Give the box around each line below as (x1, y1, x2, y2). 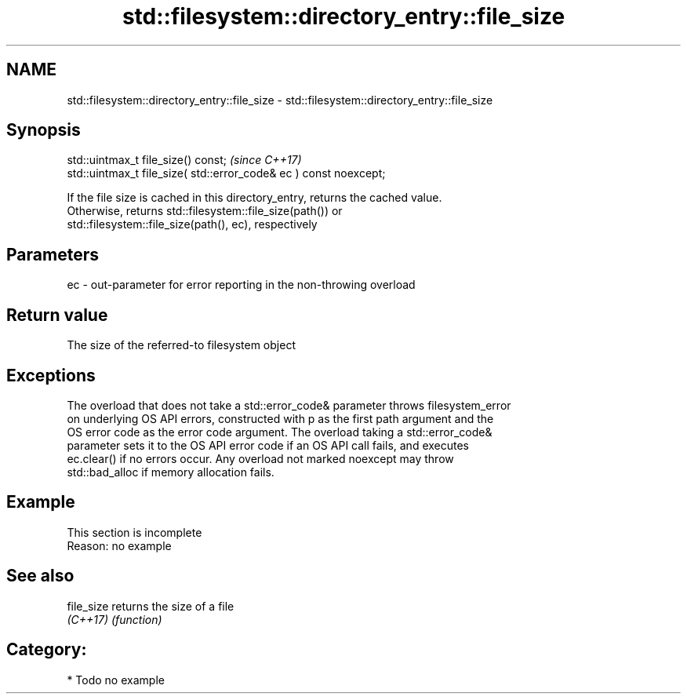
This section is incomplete (67, 525, 202, 539)
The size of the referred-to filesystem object (67, 338, 296, 352)
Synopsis (6, 120, 81, 140)
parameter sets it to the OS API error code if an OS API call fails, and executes (67, 438, 470, 452)
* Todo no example (67, 673, 165, 687)
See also (6, 566, 75, 586)
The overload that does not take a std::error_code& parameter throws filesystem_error (67, 398, 511, 412)
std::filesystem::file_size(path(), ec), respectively (67, 217, 318, 232)
